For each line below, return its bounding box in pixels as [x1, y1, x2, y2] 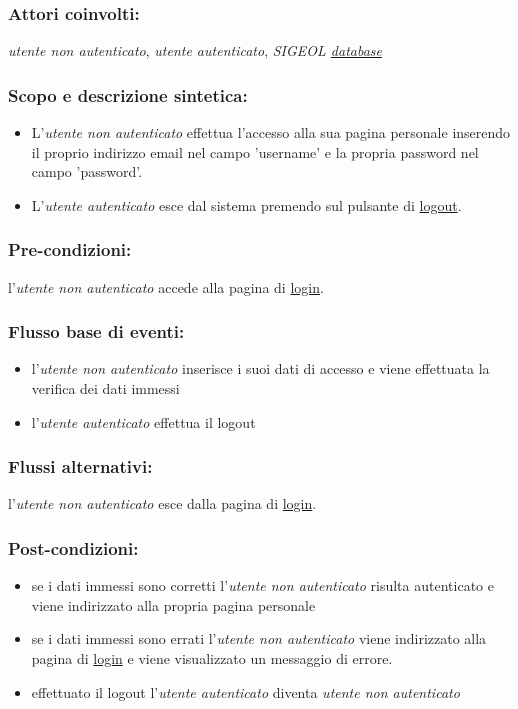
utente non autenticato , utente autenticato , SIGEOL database [8, 40, 382, 61]
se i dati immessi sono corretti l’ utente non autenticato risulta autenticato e [31, 575, 494, 596]
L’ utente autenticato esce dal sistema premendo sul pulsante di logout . [31, 194, 462, 215]
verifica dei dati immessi [31, 378, 180, 399]
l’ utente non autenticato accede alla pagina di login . [8, 276, 324, 297]
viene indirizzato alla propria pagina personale [31, 594, 316, 615]
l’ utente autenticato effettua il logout [31, 411, 256, 432]
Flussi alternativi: [8, 454, 153, 479]
